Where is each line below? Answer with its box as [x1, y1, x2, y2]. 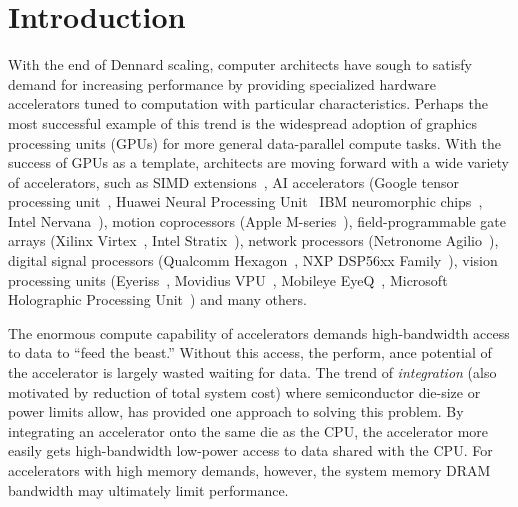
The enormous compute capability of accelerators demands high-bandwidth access [8, 322, 510, 343]
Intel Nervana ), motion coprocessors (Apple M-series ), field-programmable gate [8, 210, 506, 231]
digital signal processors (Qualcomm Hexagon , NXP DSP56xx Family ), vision [8, 250, 498, 271]
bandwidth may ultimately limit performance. [8, 479, 289, 500]
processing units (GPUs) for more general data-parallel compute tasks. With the [8, 132, 501, 153]
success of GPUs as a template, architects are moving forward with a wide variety [8, 152, 509, 173]
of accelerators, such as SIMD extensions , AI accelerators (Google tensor [8, 171, 459, 192]
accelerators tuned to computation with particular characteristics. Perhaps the [8, 93, 488, 114]
